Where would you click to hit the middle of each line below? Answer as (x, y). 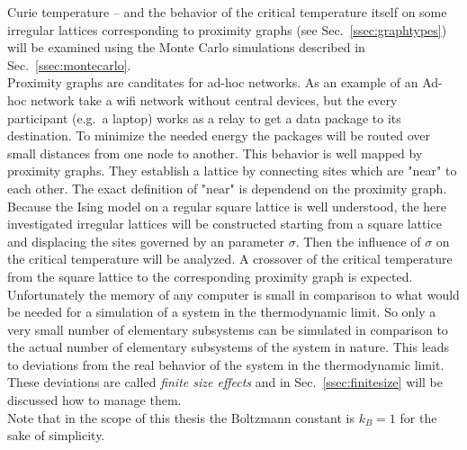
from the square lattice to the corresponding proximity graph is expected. (210, 276)
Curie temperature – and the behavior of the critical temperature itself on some (227, 12)
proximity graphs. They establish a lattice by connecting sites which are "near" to (232, 171)
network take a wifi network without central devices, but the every (214, 99)
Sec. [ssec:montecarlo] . (69, 64)
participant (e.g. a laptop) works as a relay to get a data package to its (204, 117)
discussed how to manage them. (94, 400)
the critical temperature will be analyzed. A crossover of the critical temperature (230, 259)
